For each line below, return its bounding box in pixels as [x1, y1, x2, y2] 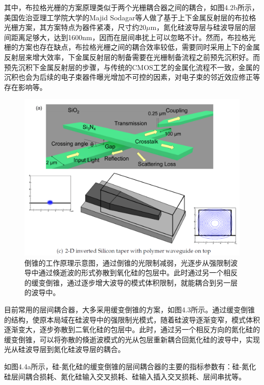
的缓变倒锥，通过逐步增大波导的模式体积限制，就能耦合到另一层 [24, 277, 238, 287]
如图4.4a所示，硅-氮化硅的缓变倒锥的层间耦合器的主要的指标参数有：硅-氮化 [4, 361, 256, 371]
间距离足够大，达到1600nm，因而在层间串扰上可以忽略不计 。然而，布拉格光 [4, 31, 256, 42]
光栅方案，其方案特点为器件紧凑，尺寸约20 [4, 22, 146, 33]
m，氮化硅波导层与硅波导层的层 [150, 22, 256, 33]
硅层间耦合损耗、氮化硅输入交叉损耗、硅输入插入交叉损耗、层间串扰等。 [4, 371, 246, 381]
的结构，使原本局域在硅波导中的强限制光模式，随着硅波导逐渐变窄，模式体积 [4, 314, 260, 325]
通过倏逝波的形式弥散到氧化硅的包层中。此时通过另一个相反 [38, 267, 238, 278]
